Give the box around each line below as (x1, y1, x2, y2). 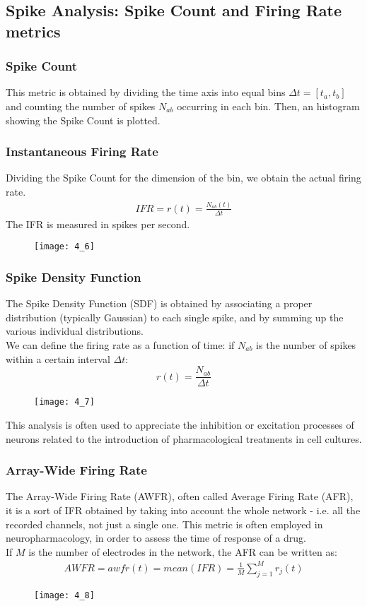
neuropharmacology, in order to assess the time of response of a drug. (6, 530, 306, 545)
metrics (6, 20, 61, 42)
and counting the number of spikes (6, 98, 156, 113)
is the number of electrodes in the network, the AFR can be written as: (28, 544, 337, 559)
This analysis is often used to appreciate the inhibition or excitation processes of (6, 417, 354, 432)
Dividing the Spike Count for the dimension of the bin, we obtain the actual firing (6, 170, 361, 185)
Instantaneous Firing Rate (6, 143, 158, 160)
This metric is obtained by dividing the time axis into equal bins (6, 85, 286, 100)
